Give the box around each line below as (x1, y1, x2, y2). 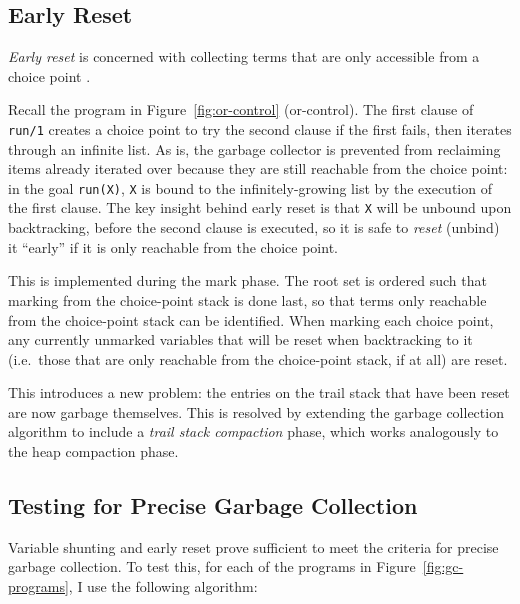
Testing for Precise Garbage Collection (8, 490, 418, 521)
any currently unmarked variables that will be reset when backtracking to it (8, 329, 473, 350)
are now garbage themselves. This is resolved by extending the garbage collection (8, 401, 504, 422)
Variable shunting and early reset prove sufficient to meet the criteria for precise (8, 536, 499, 557)
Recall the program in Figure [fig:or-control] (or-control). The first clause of (8, 99, 474, 120)
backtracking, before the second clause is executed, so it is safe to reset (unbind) (8, 217, 500, 238)
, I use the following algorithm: (68, 576, 258, 597)
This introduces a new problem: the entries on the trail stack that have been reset (8, 382, 510, 403)
